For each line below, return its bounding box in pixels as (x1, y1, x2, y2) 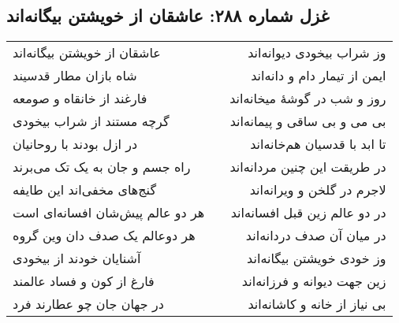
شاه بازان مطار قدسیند (13, 66, 137, 85)
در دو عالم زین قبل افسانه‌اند (230, 203, 386, 222)
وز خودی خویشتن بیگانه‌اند (247, 249, 386, 268)
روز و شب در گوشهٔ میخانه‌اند (229, 89, 386, 108)
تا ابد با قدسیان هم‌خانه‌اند (250, 135, 386, 154)
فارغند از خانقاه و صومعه (13, 89, 147, 108)
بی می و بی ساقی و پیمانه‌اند (229, 112, 386, 131)
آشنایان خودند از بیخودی (13, 249, 141, 268)
